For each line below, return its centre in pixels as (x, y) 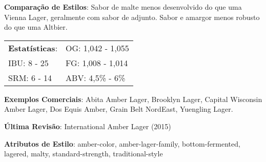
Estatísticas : (33, 48)
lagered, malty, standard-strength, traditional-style (84, 154)
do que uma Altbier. (36, 27)
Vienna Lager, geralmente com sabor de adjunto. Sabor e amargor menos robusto (132, 17)
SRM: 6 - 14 (30, 77)
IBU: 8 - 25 (28, 63)
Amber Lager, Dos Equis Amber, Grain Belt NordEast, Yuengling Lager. (119, 109)
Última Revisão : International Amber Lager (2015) (88, 126)
